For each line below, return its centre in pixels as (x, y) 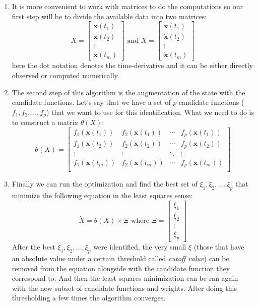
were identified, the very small (140, 247)
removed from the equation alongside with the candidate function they (121, 268)
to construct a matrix (45, 122)
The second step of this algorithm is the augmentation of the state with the (128, 92)
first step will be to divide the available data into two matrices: (109, 16)
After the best (34, 247)
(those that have (219, 247)
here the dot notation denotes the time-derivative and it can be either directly (132, 65)
